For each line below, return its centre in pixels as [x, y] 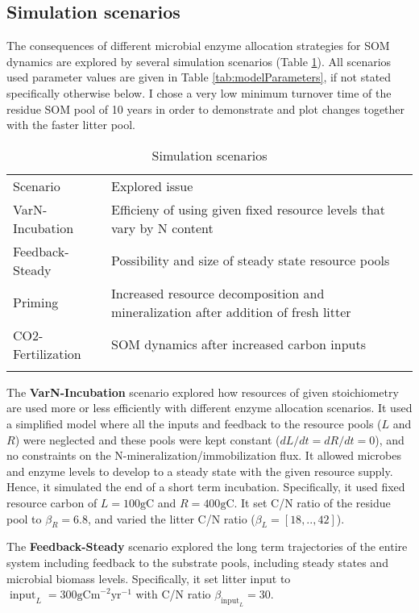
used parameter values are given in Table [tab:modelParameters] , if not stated [199, 77]
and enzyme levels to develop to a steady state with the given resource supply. [200, 471]
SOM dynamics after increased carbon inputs [238, 344]
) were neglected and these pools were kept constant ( [147, 439]
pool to [24, 518]
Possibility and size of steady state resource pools [250, 261]
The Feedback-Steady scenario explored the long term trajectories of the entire [207, 546]
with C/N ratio [173, 594]
